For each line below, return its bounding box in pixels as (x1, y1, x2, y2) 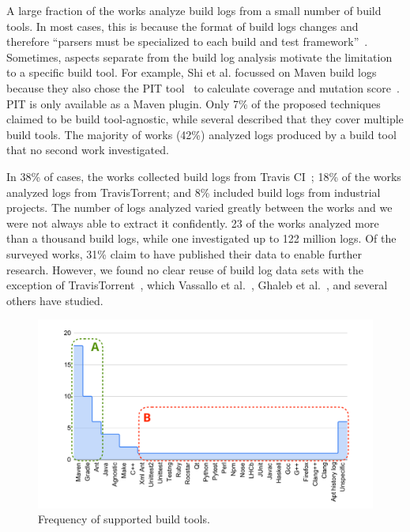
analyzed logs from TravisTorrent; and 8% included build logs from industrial (6, 183, 381, 200)
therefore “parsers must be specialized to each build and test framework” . (6, 33, 368, 50)
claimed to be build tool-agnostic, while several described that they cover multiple (6, 111, 404, 127)
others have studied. (6, 292, 103, 308)
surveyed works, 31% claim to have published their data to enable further (6, 245, 362, 262)
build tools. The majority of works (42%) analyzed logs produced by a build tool (6, 126, 397, 142)
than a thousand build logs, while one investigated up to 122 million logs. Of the (6, 230, 397, 247)
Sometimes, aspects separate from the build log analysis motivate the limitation (6, 48, 393, 65)
